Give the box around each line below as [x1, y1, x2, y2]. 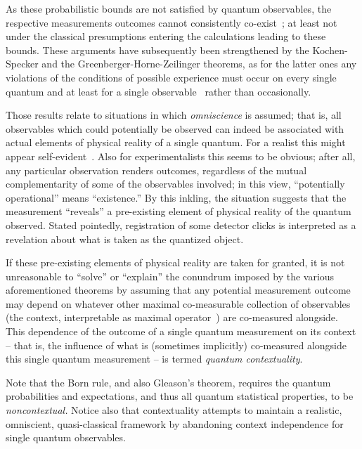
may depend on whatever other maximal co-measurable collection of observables [6, 296, 351, 311]
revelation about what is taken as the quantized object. [6, 231, 244, 246]
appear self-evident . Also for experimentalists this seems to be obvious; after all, [6, 148, 356, 163]
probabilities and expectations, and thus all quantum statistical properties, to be [6, 389, 354, 403]
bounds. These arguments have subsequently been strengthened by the [6, 42, 309, 57]
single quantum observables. [6, 430, 126, 445]
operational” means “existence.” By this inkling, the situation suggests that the [6, 190, 347, 204]
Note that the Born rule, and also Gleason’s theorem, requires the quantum [6, 375, 331, 389]
